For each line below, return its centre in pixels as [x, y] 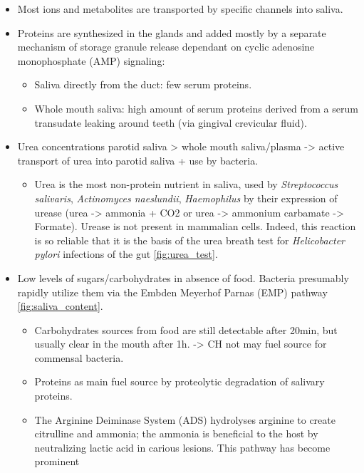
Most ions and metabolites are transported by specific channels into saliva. [180, 9]
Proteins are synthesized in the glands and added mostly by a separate [172, 32]
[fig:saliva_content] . [60, 306]
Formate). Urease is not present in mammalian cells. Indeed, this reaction [195, 226]
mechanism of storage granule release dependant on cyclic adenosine [166, 47]
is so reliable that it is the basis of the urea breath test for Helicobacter [189, 240]
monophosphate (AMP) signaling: [91, 60]
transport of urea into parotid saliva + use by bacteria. [138, 160]
